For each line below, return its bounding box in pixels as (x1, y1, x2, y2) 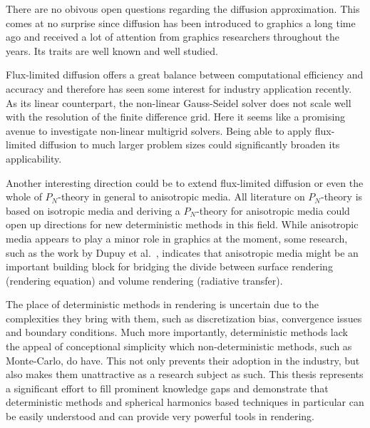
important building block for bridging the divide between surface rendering (6, 259, 333, 274)
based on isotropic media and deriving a (6, 203, 180, 218)
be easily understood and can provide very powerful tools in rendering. (6, 409, 314, 424)
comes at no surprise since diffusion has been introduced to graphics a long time (6, 15, 356, 30)
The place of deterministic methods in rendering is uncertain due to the (6, 297, 319, 312)
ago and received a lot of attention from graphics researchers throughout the (6, 29, 339, 44)
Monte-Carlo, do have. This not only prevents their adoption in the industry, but (6, 352, 360, 367)
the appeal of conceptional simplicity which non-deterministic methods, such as (6, 339, 352, 354)
